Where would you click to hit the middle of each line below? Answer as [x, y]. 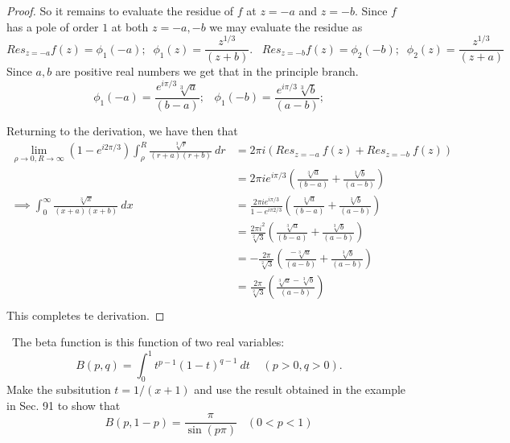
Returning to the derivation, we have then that [122, 130]
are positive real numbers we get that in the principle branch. [207, 71]
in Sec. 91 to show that [64, 405]
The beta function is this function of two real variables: [148, 342]
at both [130, 26]
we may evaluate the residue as [286, 26]
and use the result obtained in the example [300, 389]
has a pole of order [53, 26]
